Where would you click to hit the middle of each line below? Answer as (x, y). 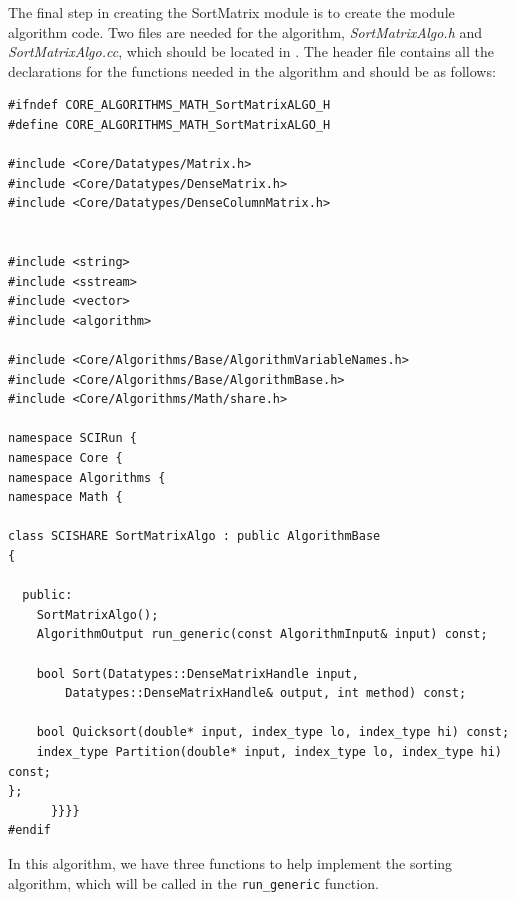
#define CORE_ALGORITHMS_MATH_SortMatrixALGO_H (169, 124)
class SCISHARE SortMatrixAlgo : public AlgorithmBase (194, 536)
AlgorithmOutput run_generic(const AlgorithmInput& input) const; (262, 634)
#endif (29, 830)
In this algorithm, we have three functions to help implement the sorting (230, 862)
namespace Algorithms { (87, 477)
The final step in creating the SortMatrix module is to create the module (231, 12)
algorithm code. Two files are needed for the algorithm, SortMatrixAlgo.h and (245, 31)
